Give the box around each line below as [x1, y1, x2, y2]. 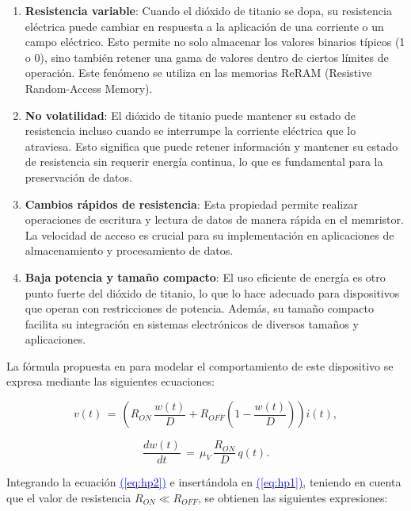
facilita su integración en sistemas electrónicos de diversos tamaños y [25, 315, 359, 332]
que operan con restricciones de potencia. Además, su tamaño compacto [25, 300, 375, 317]
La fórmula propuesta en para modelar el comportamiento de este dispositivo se [6, 357, 394, 374]
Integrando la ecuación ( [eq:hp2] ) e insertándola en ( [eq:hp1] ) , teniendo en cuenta [6, 474, 401, 490]
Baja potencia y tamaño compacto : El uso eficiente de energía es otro [25, 268, 386, 285]
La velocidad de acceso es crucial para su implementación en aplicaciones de [25, 226, 394, 243]
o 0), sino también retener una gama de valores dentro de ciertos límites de [25, 48, 389, 65]
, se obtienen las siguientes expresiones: [198, 489, 388, 505]
